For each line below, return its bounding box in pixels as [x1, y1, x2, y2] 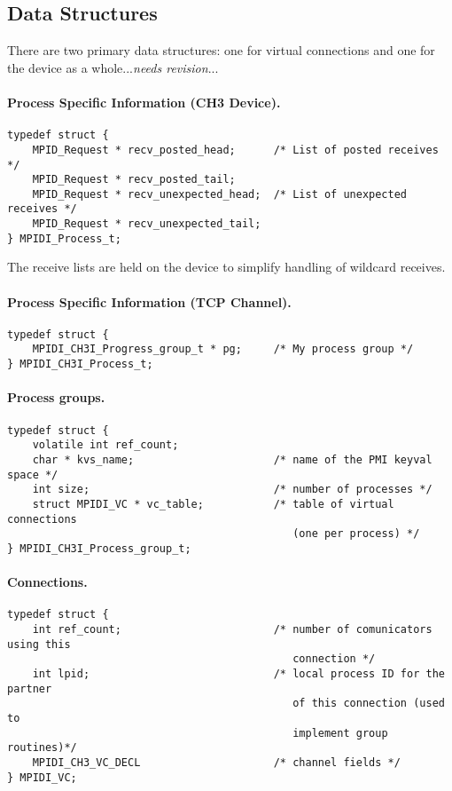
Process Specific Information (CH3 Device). [7, 92, 281, 111]
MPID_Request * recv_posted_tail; [32, 173, 236, 186]
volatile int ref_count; [32, 439, 179, 452]
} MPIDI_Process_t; [7, 232, 121, 245]
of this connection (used [292, 697, 445, 710]
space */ [7, 468, 58, 481]
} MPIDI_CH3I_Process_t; [7, 358, 153, 371]
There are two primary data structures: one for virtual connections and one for [7, 41, 435, 59]
